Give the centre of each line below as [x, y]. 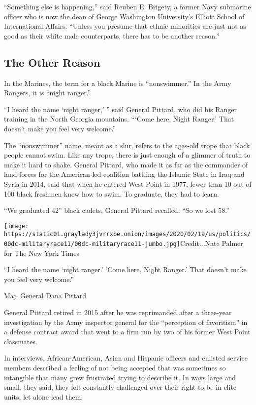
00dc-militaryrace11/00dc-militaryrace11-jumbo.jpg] [92, 244]
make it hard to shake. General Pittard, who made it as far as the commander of [126, 164]
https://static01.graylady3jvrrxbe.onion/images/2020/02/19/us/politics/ [128, 234]
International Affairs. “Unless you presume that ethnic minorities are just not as [125, 26]
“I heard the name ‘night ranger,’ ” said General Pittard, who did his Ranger [121, 109]
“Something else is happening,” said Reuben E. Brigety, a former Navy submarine [128, 6]
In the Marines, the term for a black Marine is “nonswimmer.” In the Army [118, 83]
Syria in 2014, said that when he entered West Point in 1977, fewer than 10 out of [128, 183]
